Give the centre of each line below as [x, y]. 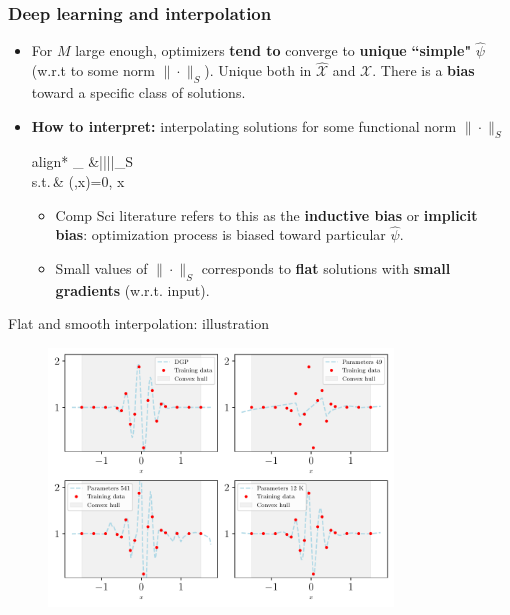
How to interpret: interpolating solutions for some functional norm [244, 125]
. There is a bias [423, 70]
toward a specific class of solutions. [138, 92]
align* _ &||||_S [82, 161]
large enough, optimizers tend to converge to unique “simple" [273, 50]
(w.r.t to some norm [93, 70]
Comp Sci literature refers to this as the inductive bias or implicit [266, 214]
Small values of [101, 268]
